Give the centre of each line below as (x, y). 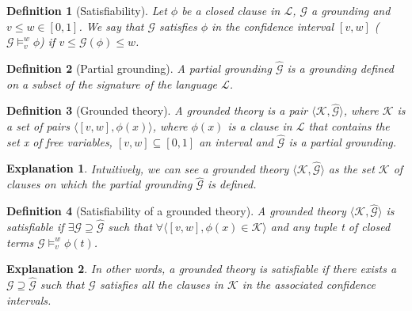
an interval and (236, 141)
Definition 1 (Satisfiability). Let (87, 10)
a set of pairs (38, 126)
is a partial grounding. (343, 141)
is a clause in (260, 126)
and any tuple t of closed (330, 227)
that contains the (349, 126)
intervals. (29, 300)
